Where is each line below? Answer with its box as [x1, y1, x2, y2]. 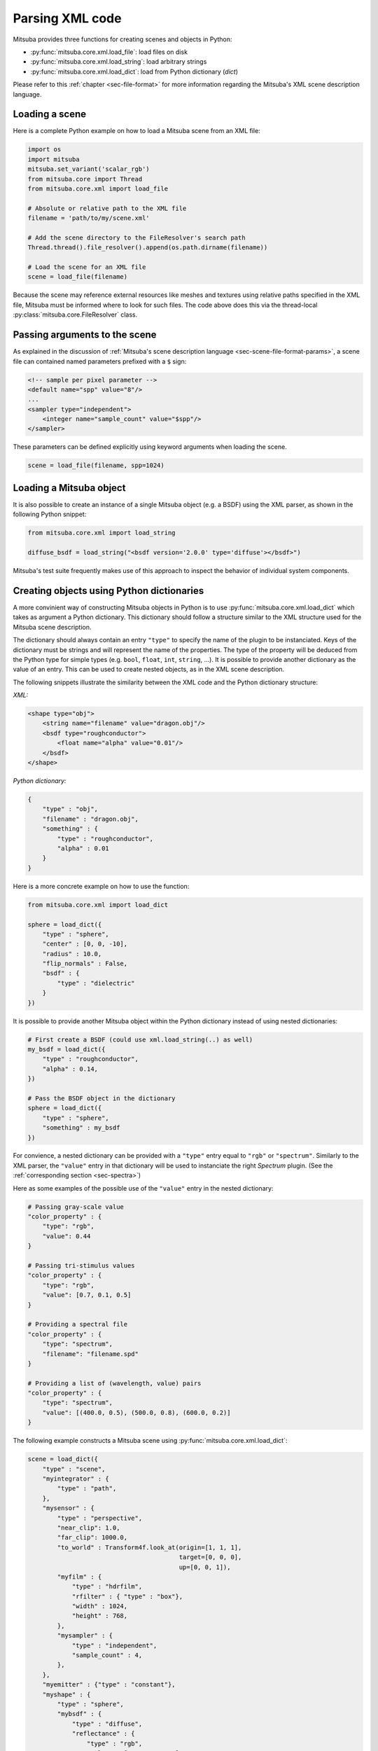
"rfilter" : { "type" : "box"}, [71, 1592, 183, 1600]
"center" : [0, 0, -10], [42, 940, 128, 948]
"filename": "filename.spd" [42, 1350, 139, 1358]
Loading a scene [13, 109, 87, 120]
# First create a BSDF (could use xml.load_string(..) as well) [27, 1035, 253, 1044]
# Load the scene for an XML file [27, 263, 146, 271]
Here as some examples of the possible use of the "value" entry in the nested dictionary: [13, 1184, 274, 1192]
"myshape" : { [42, 1690, 91, 1698]
